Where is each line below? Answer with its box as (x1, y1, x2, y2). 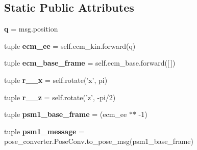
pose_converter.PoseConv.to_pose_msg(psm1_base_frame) (4, 136, 193, 146)
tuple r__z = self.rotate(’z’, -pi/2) (4, 92, 116, 102)
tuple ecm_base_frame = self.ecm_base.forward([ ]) (4, 57, 176, 68)
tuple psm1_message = (4, 126, 85, 136)
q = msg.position (4, 23, 58, 34)
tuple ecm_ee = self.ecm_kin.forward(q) (4, 40, 136, 51)
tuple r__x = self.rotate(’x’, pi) (4, 74, 108, 85)
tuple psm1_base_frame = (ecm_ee (4, 109, 127, 119)
